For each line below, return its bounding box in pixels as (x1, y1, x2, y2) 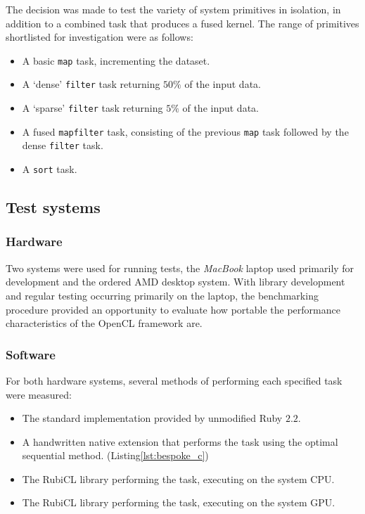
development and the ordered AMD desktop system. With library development (6, 274, 345, 289)
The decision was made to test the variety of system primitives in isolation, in (6, 2, 341, 16)
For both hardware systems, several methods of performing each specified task (6, 373, 342, 387)
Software (6, 345, 56, 363)
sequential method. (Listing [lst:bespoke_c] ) (22, 448, 209, 463)
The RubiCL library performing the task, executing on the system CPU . (22, 471, 335, 486)
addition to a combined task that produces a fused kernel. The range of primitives (6, 15, 359, 30)
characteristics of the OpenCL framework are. (6, 316, 203, 330)
